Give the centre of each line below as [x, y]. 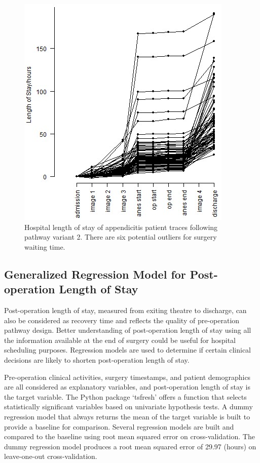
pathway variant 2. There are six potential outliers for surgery [121, 237]
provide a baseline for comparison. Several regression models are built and [119, 426]
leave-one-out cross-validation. [51, 456]
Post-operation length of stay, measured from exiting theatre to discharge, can [125, 310]
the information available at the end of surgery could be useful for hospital [120, 340]
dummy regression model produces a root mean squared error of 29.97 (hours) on [130, 446]
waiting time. [45, 246]
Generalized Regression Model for [95, 274]
